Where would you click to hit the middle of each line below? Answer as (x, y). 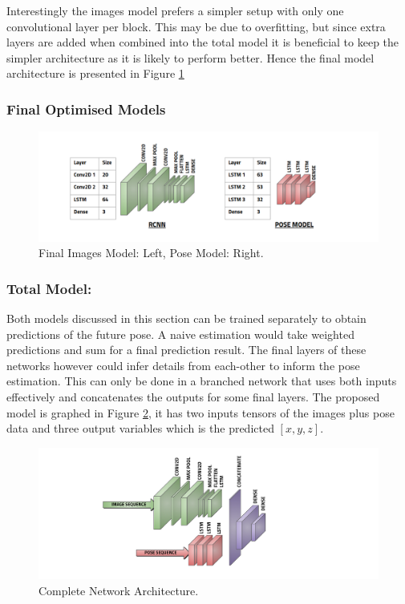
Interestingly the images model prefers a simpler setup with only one (175, 10)
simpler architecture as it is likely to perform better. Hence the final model (190, 57)
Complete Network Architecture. (119, 590)
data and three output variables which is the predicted (140, 428)
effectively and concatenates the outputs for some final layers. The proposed (193, 397)
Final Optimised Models (86, 109)
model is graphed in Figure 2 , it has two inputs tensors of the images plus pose (200, 412)
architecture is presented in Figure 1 (95, 73)
